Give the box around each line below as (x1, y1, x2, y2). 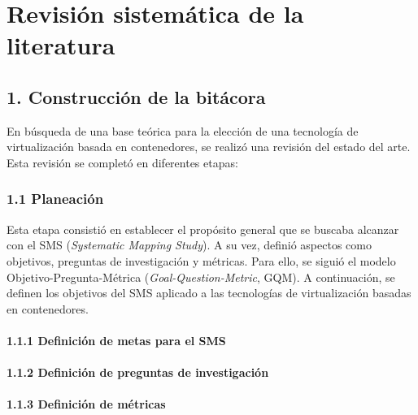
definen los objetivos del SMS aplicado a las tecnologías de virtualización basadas (7, 284, 411, 301)
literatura (7, 28, 115, 62)
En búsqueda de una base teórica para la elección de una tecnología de (7, 122, 359, 139)
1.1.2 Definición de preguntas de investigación (7, 364, 269, 381)
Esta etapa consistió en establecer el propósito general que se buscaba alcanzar (7, 220, 399, 237)
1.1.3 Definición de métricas (7, 396, 166, 413)
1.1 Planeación (7, 188, 104, 209)
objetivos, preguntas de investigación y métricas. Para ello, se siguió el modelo (7, 252, 396, 269)
